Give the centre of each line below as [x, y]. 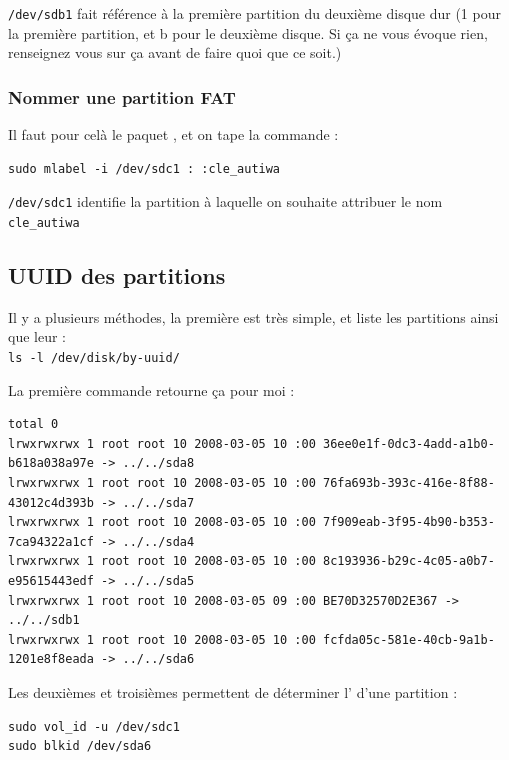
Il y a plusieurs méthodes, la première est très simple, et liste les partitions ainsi [253, 316]
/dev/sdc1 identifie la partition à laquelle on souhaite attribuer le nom [225, 201]
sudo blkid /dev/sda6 [80, 746]
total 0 [33, 424]
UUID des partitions [117, 274]
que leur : [37, 336]
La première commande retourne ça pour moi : [151, 389]
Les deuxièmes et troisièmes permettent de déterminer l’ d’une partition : [233, 691]
